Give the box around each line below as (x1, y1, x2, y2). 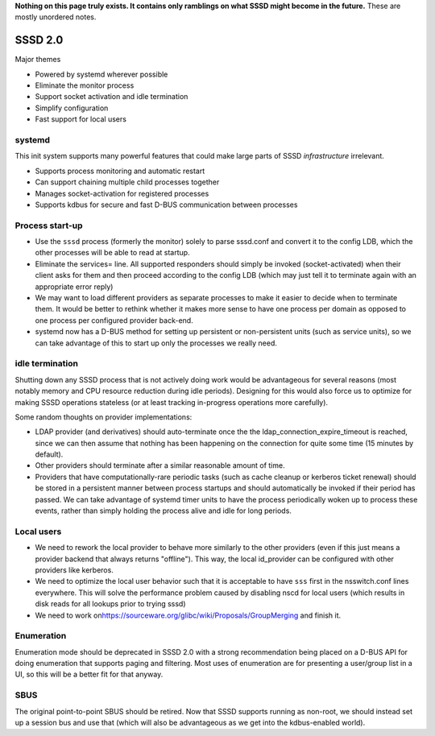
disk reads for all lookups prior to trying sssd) (35, 599, 186, 609)
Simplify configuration (35, 103, 109, 113)
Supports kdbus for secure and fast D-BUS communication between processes (35, 200, 298, 209)
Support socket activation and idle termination (35, 92, 188, 101)
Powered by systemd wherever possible (35, 69, 168, 79)
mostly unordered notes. (14, 12, 97, 22)
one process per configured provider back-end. (35, 315, 193, 325)
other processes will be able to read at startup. (35, 248, 190, 258)
